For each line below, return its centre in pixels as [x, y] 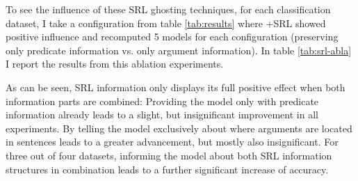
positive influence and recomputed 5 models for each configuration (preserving [172, 37]
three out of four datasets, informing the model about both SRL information [169, 155]
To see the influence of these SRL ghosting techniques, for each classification [168, 9]
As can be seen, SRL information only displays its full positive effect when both [176, 87]
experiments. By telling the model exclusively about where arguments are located [179, 128]
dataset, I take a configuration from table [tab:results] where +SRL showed [166, 23]
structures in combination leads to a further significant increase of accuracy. [167, 169]
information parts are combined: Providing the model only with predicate [162, 101]
